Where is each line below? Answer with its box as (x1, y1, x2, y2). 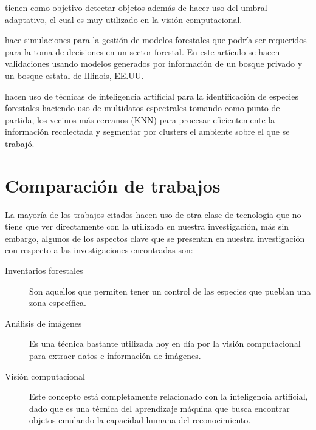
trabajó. (5, 137, 35, 149)
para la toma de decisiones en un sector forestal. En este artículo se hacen (5, 45, 280, 58)
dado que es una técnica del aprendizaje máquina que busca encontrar (29, 401, 290, 414)
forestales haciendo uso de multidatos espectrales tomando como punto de (5, 101, 280, 114)
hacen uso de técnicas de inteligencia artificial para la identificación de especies (5, 89, 298, 102)
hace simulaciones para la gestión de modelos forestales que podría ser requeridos (5, 33, 307, 46)
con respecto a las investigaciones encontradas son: (5, 244, 193, 256)
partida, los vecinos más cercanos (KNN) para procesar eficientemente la (5, 113, 275, 126)
